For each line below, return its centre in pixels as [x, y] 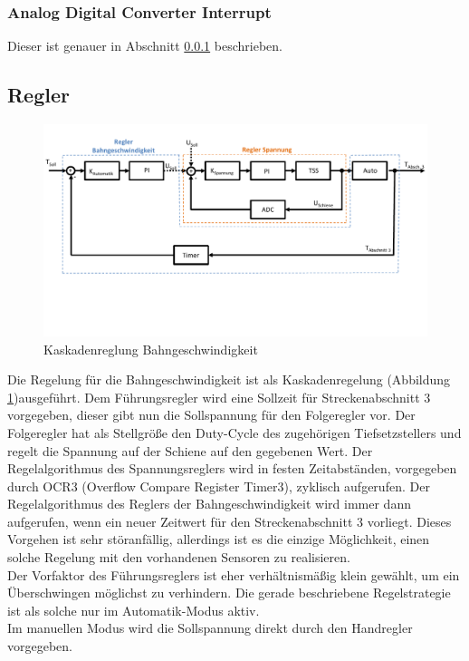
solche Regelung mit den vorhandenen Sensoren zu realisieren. [179, 557]
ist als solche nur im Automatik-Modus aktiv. [134, 610]
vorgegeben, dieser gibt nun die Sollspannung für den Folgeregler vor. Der [211, 415]
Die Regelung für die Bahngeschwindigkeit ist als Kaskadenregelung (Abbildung [229, 379]
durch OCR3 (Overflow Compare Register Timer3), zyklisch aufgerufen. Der [219, 486]
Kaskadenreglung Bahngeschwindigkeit [151, 349]
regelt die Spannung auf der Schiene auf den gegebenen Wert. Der [190, 450]
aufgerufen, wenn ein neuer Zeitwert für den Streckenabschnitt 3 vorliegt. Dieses [230, 521]
